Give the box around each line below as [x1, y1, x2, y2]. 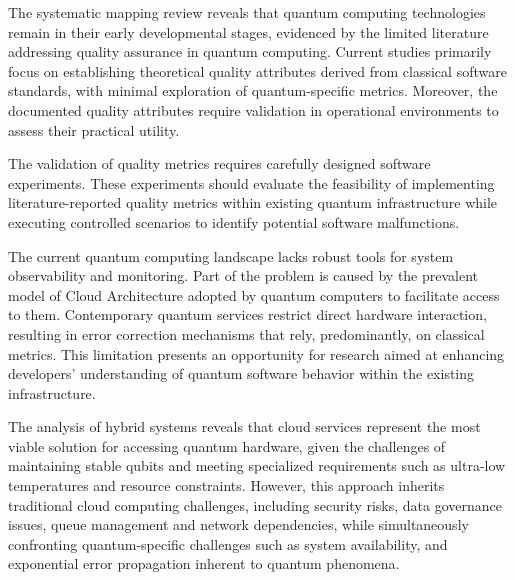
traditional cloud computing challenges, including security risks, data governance [8, 494, 503, 515]
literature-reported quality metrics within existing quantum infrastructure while [8, 192, 498, 213]
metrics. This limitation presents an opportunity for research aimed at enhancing [8, 343, 505, 364]
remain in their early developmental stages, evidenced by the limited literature [8, 21, 489, 42]
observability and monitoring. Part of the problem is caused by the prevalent [8, 265, 479, 286]
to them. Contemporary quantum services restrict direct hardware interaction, [8, 304, 487, 325]
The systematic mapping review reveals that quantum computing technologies [8, 2, 486, 22]
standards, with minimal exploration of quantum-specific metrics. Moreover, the [8, 80, 498, 101]
